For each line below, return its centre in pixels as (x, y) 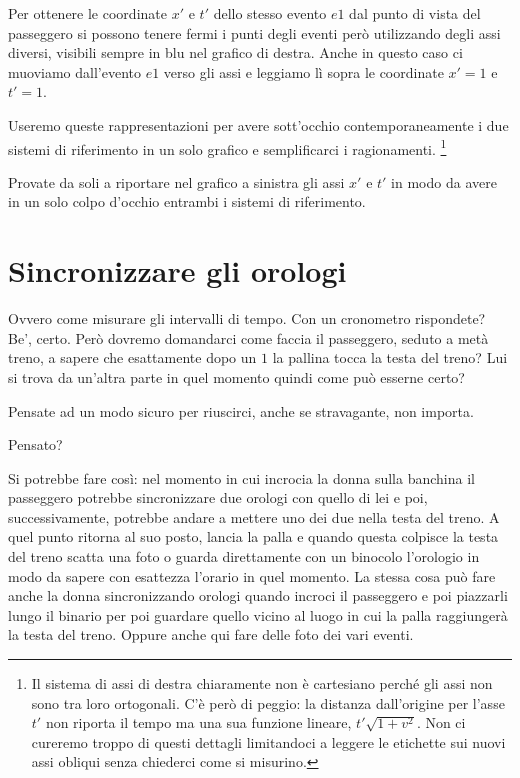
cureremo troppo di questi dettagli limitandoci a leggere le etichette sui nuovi (268, 741)
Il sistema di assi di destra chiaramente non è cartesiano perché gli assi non (262, 683)
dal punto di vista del (415, 13)
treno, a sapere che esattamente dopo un (132, 357)
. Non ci (441, 722)
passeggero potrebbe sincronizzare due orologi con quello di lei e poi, (218, 497)
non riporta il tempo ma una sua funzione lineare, (198, 722)
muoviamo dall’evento (74, 71)
